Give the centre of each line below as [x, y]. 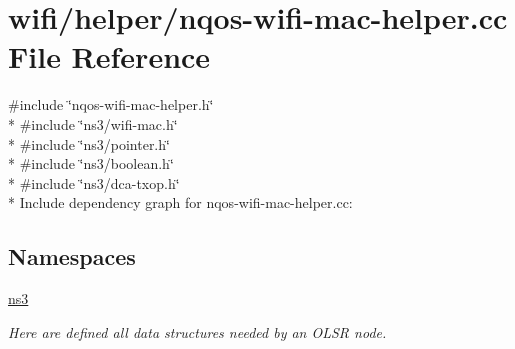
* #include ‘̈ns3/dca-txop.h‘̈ [94, 182]
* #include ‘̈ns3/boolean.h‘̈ [91, 163]
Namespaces [72, 256]
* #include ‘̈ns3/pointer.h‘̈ [89, 143]
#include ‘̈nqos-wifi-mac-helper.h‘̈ [111, 104]
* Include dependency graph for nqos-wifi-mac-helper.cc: [180, 202]
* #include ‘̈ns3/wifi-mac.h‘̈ [93, 123]
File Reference [109, 56]
